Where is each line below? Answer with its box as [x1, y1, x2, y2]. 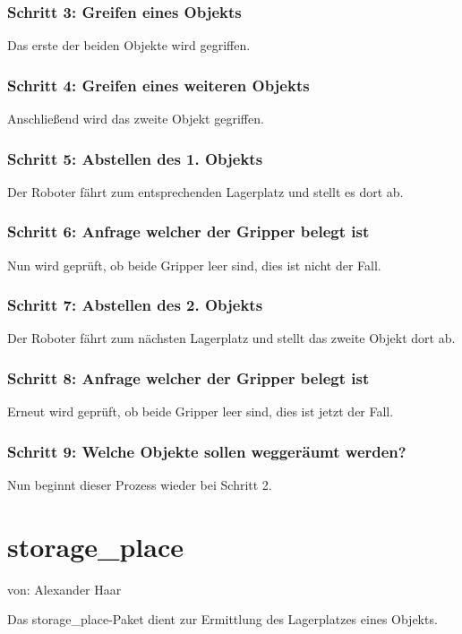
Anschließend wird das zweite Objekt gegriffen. [7, 109, 264, 128]
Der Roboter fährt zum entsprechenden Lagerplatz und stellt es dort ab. [7, 182, 404, 201]
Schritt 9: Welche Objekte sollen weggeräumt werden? [7, 440, 406, 462]
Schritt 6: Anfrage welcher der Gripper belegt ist [7, 220, 370, 243]
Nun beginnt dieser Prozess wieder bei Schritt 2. [7, 475, 272, 494]
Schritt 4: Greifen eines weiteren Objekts [7, 73, 310, 96]
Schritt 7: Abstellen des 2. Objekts [7, 294, 263, 316]
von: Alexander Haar [7, 579, 122, 598]
